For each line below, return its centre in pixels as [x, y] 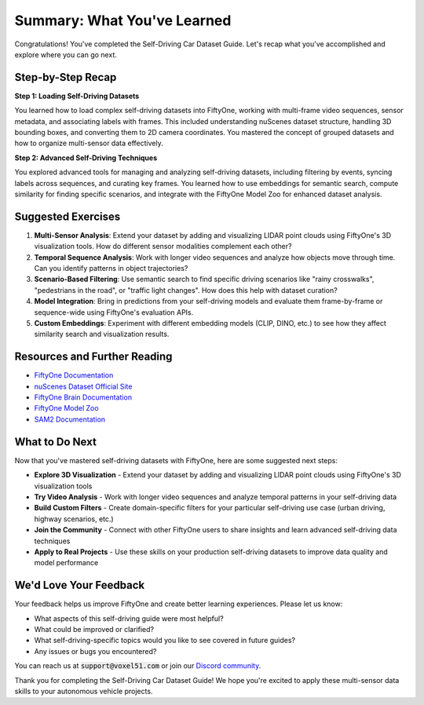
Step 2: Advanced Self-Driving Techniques [86, 158]
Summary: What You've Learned [123, 20]
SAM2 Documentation [70, 419]
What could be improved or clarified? [94, 629]
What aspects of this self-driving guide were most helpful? [129, 618]
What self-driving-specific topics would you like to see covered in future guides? [165, 641]
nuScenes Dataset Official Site [83, 386]
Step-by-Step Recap [66, 77]
